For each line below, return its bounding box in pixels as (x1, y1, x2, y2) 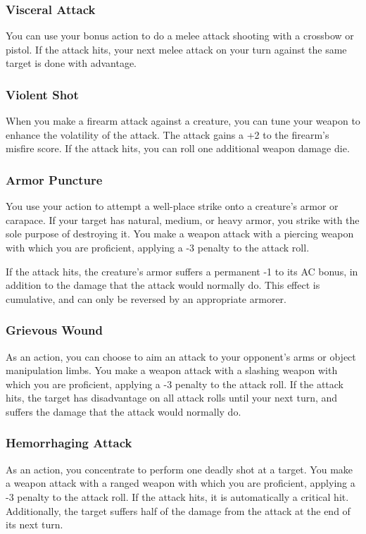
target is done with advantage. (6, 56, 137, 70)
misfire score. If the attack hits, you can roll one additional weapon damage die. (6, 141, 350, 156)
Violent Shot (6, 85, 79, 103)
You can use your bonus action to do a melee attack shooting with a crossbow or (6, 28, 354, 43)
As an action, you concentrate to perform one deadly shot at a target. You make (6, 461, 353, 476)
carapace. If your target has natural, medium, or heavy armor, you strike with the (6, 212, 360, 227)
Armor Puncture (6, 170, 103, 188)
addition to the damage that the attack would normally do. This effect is (6, 278, 320, 292)
